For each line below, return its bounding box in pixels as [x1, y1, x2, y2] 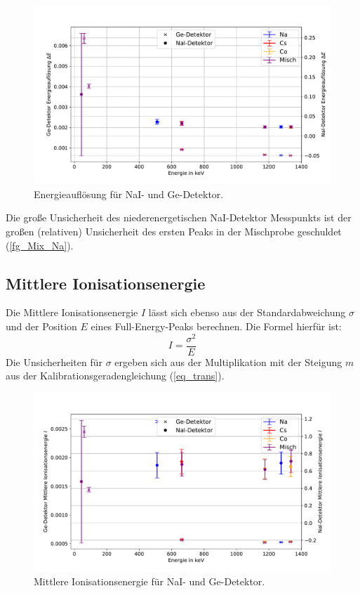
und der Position [6, 319, 77, 333]
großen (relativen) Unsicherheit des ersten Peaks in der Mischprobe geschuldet [6, 224, 342, 239]
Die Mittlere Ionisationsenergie [6, 305, 138, 320]
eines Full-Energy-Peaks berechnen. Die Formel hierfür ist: [91, 319, 342, 333]
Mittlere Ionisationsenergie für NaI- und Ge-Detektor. [34, 573, 265, 588]
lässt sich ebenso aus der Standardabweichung [148, 305, 346, 320]
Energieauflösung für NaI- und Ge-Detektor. [34, 186, 224, 201]
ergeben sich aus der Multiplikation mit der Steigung [114, 354, 342, 369]
